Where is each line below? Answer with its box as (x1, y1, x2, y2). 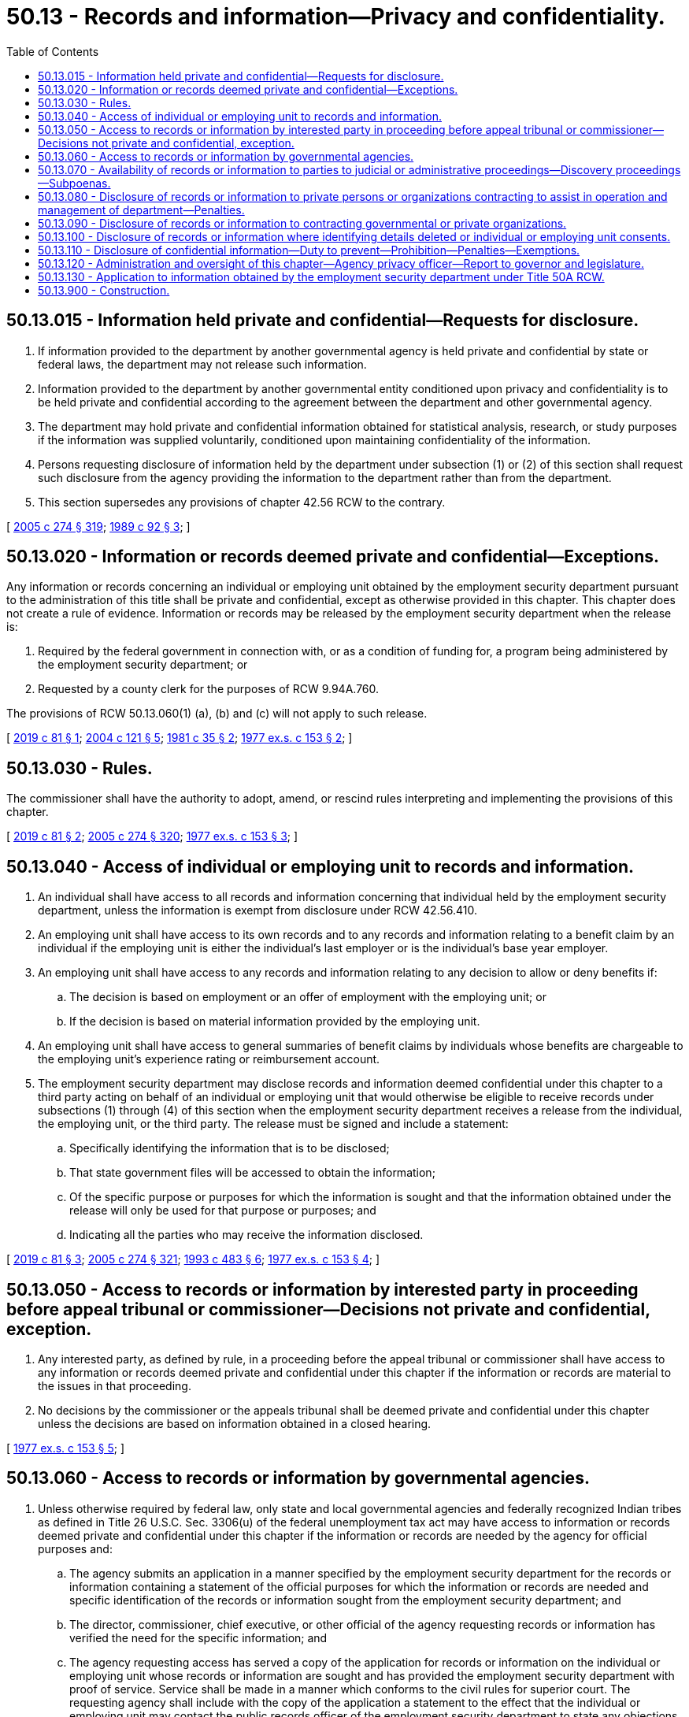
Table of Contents (6, 44, 99, 58)
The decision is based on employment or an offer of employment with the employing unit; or (69, 990, 546, 1004)
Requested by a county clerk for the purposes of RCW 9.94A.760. (38, 682, 380, 696)
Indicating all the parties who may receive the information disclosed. (69, 1228, 424, 1242)
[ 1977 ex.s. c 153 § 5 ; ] (6, 1441, 125, 1455)
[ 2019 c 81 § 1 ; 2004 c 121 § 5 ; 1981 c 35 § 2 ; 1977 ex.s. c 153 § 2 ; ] (6, 731, 353, 745)
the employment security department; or (38, 658, 248, 672)
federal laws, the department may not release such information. (38, 357, 367, 371)
